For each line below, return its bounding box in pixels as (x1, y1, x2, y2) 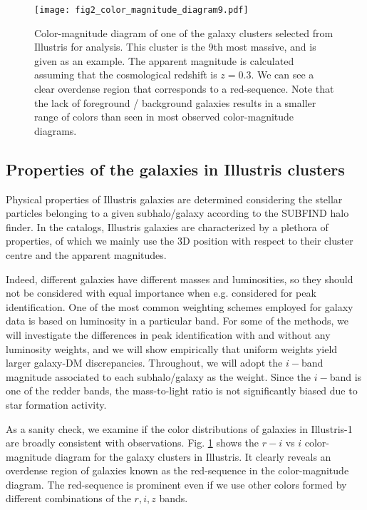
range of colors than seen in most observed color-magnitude (34, 109, 294, 124)
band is (329, 369, 362, 384)
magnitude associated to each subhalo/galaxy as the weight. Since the (6, 369, 311, 384)
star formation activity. (6, 397, 107, 412)
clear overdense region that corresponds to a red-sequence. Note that (34, 81, 334, 96)
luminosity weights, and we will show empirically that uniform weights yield (6, 341, 338, 356)
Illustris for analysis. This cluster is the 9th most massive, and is (34, 39, 316, 54)
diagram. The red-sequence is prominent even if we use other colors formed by (6, 476, 347, 491)
